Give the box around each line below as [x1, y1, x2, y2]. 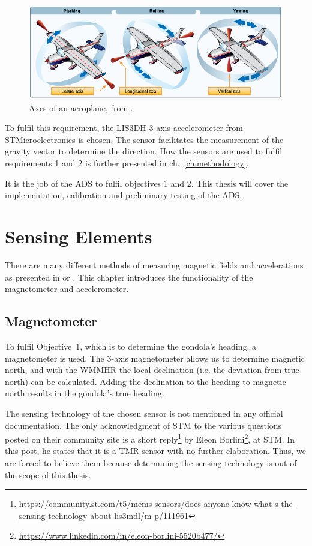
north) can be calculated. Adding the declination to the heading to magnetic [5, 375, 286, 387]
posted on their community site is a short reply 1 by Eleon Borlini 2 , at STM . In [5, 431, 295, 445]
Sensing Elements [5, 224, 152, 249]
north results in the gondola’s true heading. [5, 387, 164, 399]
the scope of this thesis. [5, 468, 91, 481]
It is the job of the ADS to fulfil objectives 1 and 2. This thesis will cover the [5, 177, 289, 189]
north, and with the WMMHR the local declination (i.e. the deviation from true [5, 363, 299, 376]
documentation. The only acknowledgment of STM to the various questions [5, 419, 282, 431]
